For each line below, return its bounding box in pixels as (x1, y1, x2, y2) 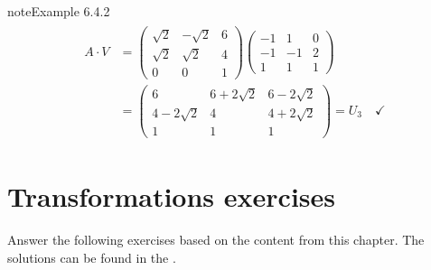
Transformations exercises (7, 178, 335, 215)
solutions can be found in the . (7, 247, 176, 266)
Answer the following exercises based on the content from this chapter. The (7, 230, 425, 249)
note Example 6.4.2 (7, 2, 110, 20)
